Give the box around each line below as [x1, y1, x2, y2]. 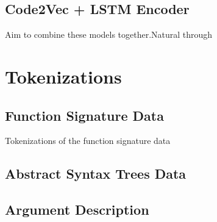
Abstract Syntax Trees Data [5, 164, 187, 183]
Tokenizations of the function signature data [5, 134, 171, 147]
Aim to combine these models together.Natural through [5, 28, 213, 41]
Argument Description [5, 200, 149, 219]
